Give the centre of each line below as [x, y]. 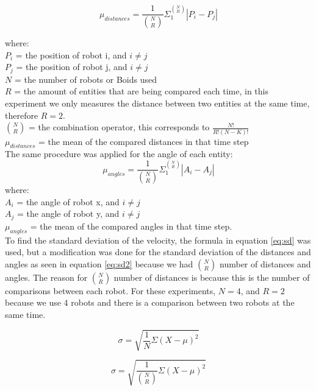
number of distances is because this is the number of [212, 277]
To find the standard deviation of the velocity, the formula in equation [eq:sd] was [158, 240]
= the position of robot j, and [72, 67]
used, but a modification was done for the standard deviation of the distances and [158, 252]
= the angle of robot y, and [68, 213]
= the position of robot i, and [71, 55]
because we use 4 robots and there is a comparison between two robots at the [150, 302]
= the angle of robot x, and [68, 201]
